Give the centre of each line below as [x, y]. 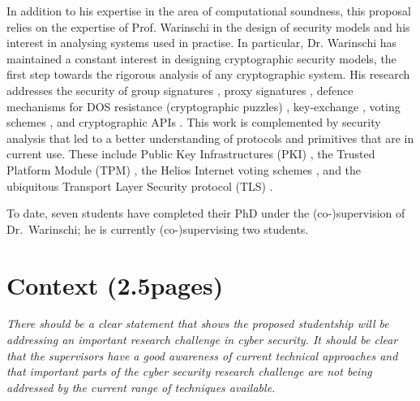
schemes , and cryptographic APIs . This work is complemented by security [194, 122]
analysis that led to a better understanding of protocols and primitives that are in [210, 138]
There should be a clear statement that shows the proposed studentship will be [198, 323]
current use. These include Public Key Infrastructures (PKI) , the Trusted [191, 154]
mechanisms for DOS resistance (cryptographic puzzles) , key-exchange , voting [204, 106]
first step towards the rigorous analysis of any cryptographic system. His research [208, 74]
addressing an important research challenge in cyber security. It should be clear [202, 340]
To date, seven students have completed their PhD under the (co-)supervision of [206, 213]
